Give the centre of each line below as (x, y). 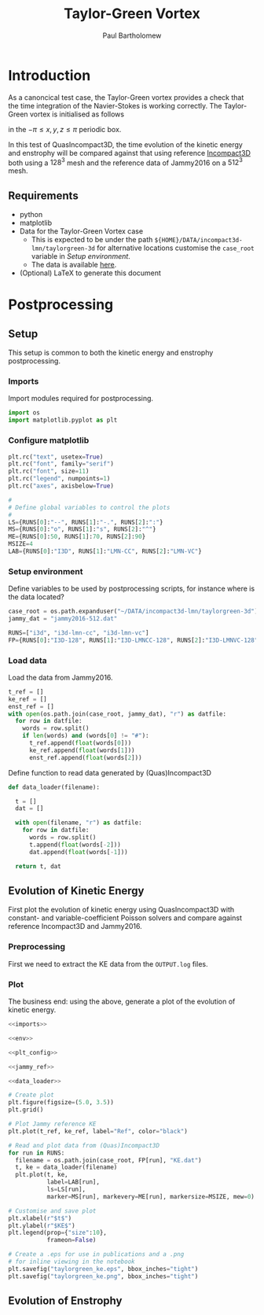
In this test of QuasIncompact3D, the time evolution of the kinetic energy (126, 144)
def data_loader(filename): (54, 787)
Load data (27, 660)
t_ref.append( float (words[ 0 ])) (80, 743)
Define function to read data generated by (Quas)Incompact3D (110, 772)
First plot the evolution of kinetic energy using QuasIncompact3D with (121, 910)
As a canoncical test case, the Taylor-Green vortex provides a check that (126, 97)
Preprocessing (37, 947)
